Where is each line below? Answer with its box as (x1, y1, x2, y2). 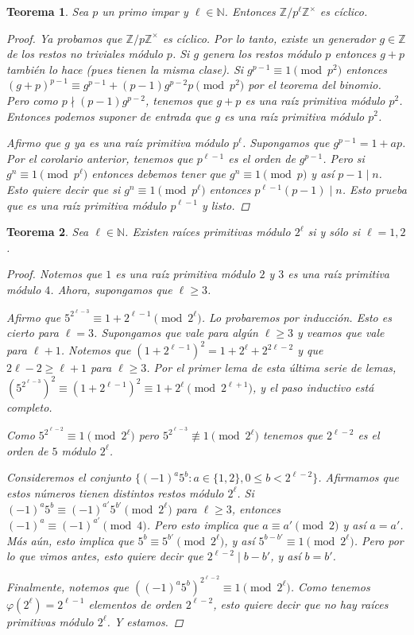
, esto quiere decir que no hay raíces (213, 595, 389, 612)
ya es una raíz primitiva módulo (73, 134, 229, 151)
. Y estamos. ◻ (106, 613, 184, 629)
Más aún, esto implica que (6, 532, 134, 548)
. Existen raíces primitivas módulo (125, 223, 291, 240)
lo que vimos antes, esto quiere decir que (6, 548, 203, 564)
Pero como (6, 91, 58, 108)
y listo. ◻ (201, 196, 250, 213)
